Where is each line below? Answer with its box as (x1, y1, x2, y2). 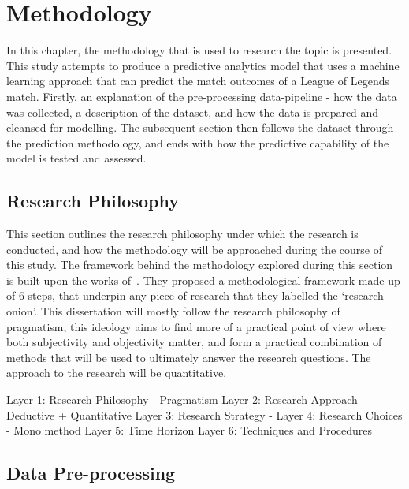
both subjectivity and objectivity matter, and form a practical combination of (6, 334, 382, 350)
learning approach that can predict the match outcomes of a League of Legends (6, 73, 389, 89)
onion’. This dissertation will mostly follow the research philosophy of (6, 303, 340, 319)
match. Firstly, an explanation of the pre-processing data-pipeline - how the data (6, 88, 397, 104)
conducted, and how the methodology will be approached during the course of (6, 241, 383, 257)
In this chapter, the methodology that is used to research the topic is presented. (6, 42, 392, 58)
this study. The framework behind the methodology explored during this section (6, 256, 393, 273)
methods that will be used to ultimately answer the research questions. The (6, 349, 371, 365)
